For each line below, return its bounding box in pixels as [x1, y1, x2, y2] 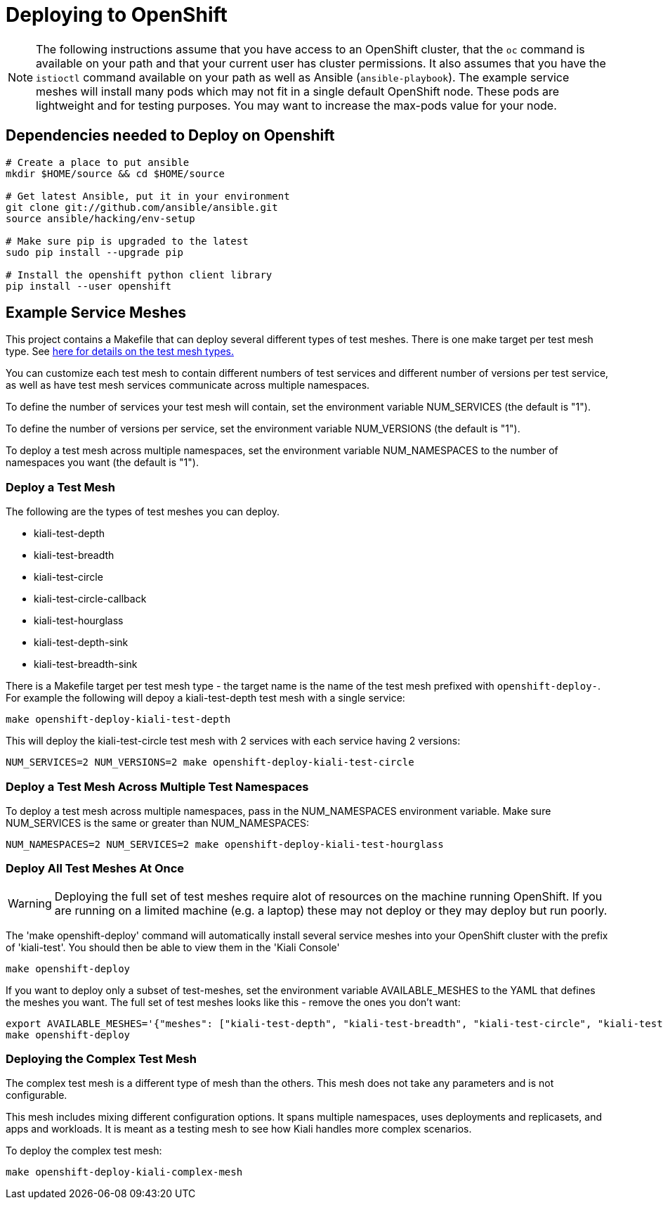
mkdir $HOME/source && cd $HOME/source [6, 167, 225, 179]
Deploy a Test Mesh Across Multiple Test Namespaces [6, 779, 309, 794]
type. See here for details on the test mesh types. [6, 345, 234, 358]
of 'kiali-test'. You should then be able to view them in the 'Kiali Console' [6, 941, 340, 953]
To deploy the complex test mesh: [6, 1145, 162, 1157]
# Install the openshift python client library [6, 269, 273, 281]
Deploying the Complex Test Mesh [6, 1052, 197, 1067]
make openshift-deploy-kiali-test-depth [6, 714, 231, 726]
